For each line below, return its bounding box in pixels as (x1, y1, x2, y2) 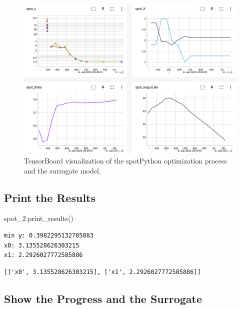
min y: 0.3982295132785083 (4, 231, 93, 239)
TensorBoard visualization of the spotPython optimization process (24, 155, 227, 165)
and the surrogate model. (24, 165, 101, 175)
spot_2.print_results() (4, 213, 73, 223)
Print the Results (4, 189, 96, 205)
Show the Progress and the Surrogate (4, 290, 202, 306)
